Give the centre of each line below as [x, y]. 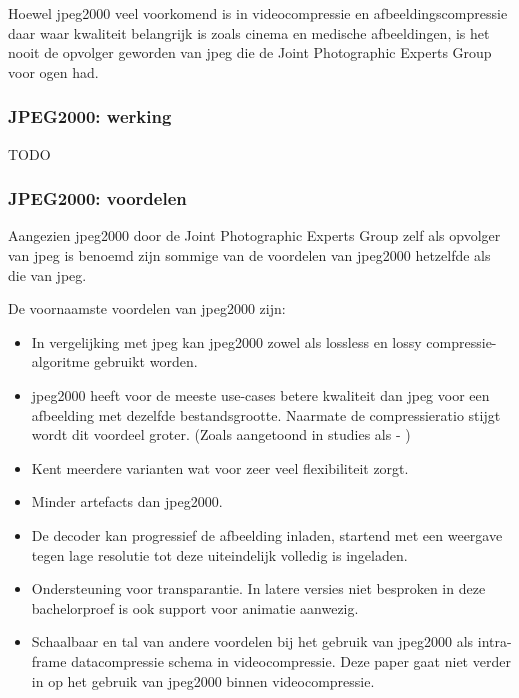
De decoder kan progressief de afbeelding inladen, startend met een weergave [267, 534]
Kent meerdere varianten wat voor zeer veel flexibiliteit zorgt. [220, 467]
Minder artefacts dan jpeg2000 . [127, 501]
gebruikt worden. [146, 361]
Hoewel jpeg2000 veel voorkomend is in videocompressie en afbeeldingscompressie [258, 13]
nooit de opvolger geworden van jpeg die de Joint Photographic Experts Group [250, 52]
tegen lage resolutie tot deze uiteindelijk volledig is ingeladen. [219, 554]
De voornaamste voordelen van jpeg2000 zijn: [147, 308]
